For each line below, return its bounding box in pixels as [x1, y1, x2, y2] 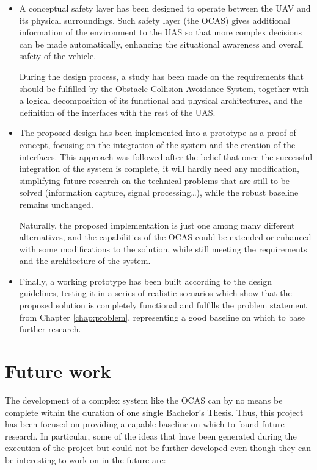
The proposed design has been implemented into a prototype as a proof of [19, 126, 296, 139]
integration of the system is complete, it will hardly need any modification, [19, 162, 299, 175]
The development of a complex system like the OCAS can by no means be [5, 393, 283, 406]
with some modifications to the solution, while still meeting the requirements [19, 242, 307, 255]
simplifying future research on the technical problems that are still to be [19, 174, 290, 187]
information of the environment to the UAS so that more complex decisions [19, 26, 302, 38]
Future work [5, 358, 111, 383]
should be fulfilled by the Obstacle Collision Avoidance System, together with [19, 82, 309, 94]
